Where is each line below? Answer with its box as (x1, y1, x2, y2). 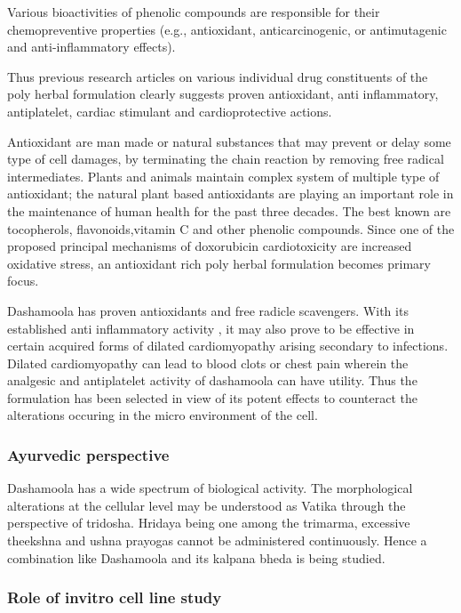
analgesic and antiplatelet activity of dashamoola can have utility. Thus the (7, 371, 417, 390)
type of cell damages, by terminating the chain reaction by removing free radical (7, 149, 444, 168)
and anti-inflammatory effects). (7, 37, 176, 56)
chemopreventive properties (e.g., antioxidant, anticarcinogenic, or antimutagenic (7, 20, 447, 38)
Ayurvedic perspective (7, 443, 170, 465)
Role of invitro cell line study (7, 586, 222, 609)
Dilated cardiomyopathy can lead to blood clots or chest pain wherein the (7, 353, 409, 372)
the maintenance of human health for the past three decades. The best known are (7, 201, 451, 220)
